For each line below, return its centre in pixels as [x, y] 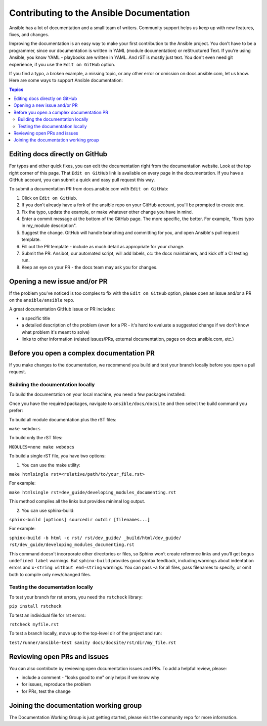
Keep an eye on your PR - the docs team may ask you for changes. [89, 267]
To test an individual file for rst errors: [47, 615]
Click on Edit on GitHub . [49, 198]
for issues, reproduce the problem [56, 684]
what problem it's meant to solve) [56, 332]
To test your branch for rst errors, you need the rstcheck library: [76, 597]
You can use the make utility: [51, 465]
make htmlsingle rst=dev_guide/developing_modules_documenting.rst [93, 492]
